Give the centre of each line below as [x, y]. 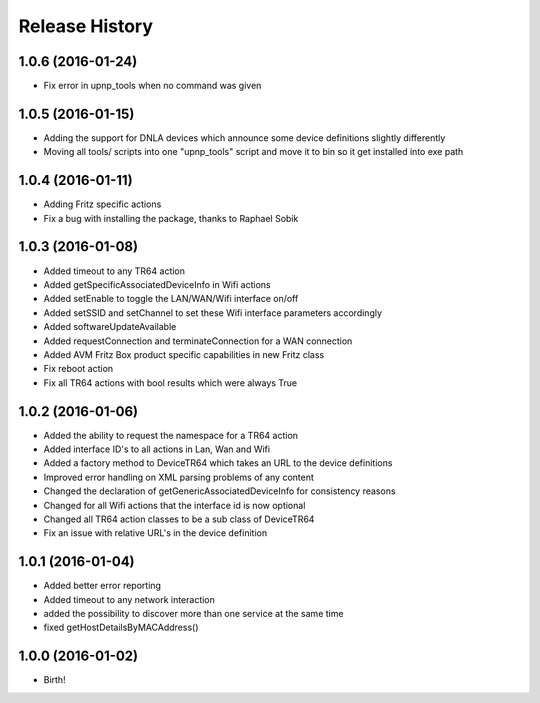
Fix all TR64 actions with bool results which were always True [170, 382]
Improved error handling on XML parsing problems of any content [179, 477]
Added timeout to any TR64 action [114, 271]
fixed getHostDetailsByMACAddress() [121, 627]
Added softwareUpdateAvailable [110, 327]
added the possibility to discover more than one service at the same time [193, 614]
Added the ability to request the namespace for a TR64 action [171, 435]
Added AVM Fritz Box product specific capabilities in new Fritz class [184, 354]
